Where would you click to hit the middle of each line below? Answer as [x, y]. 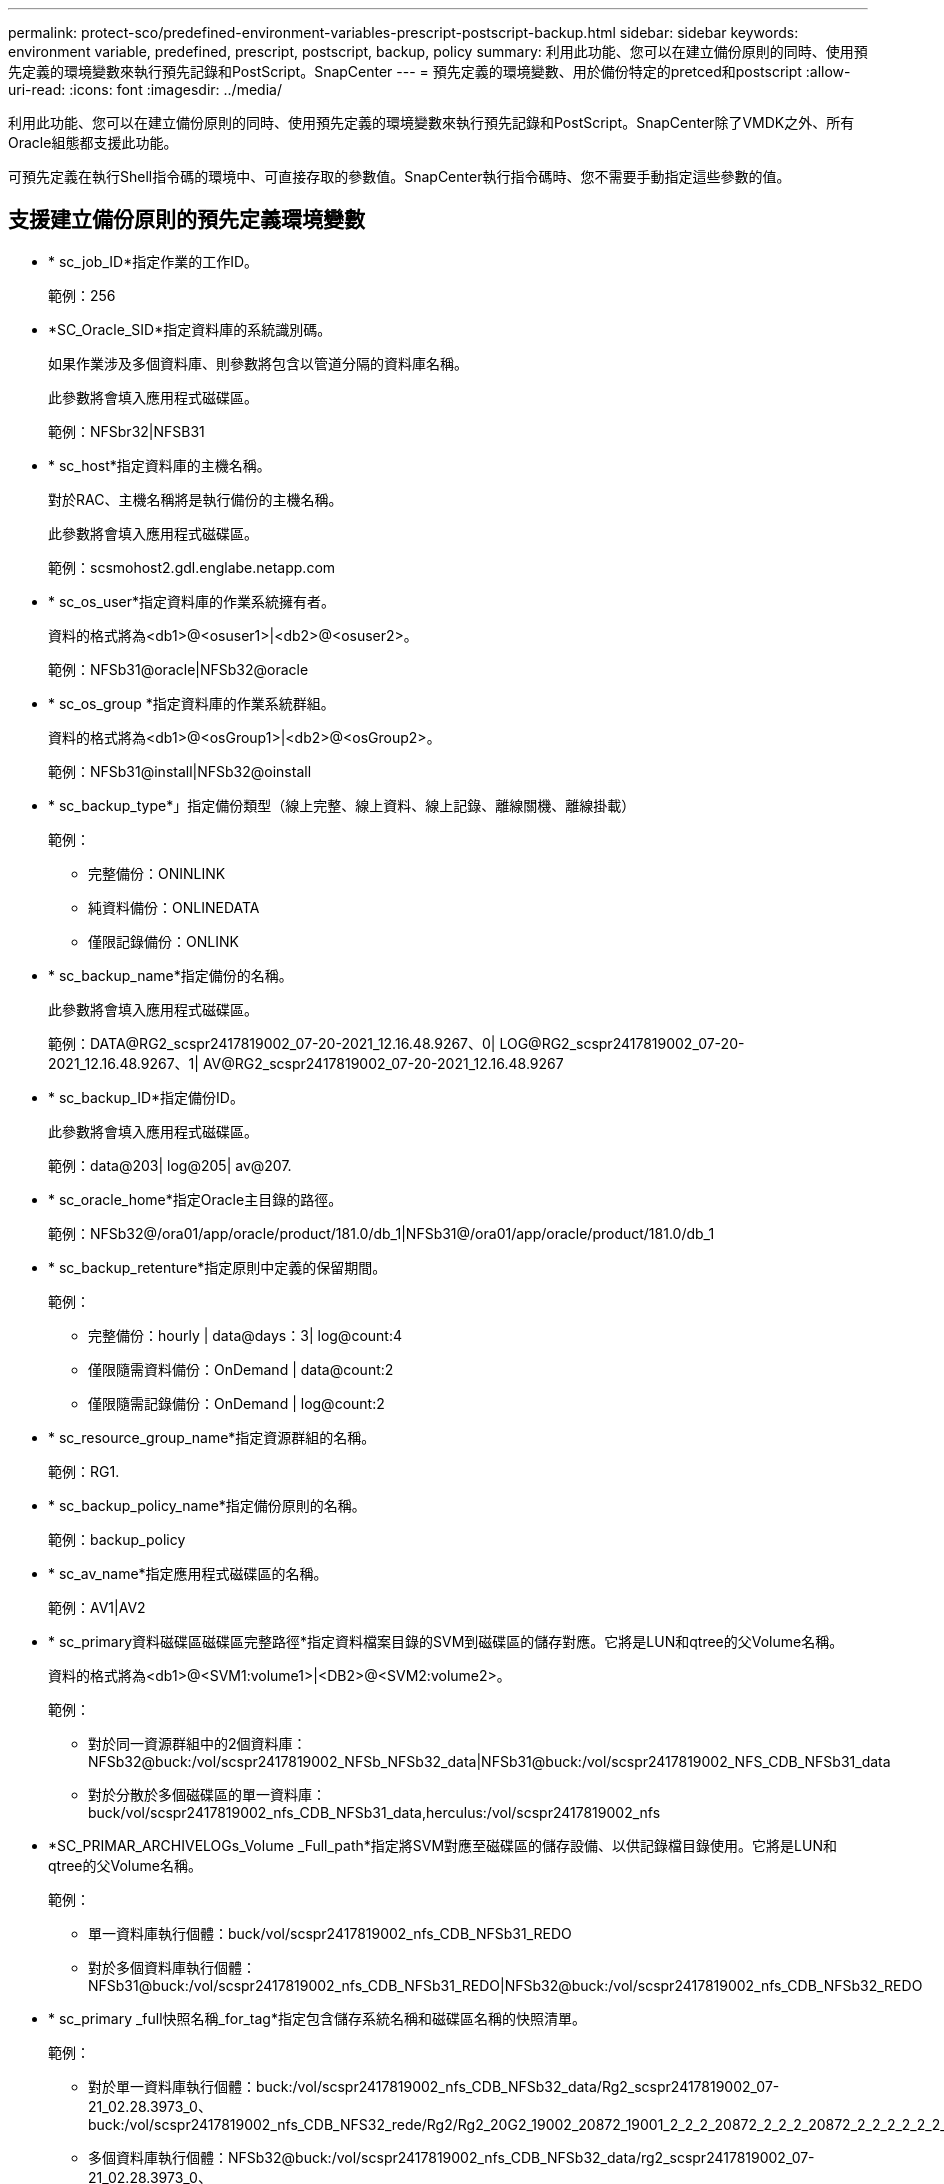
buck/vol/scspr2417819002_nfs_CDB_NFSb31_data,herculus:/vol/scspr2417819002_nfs [374, 1812]
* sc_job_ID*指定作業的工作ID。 [153, 261]
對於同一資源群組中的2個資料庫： [197, 1743]
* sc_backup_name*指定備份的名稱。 [170, 975]
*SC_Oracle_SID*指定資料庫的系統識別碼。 [190, 329]
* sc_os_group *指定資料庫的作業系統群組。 [191, 703]
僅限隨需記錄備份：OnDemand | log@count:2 [236, 1403]
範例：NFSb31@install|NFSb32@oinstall [180, 771]
